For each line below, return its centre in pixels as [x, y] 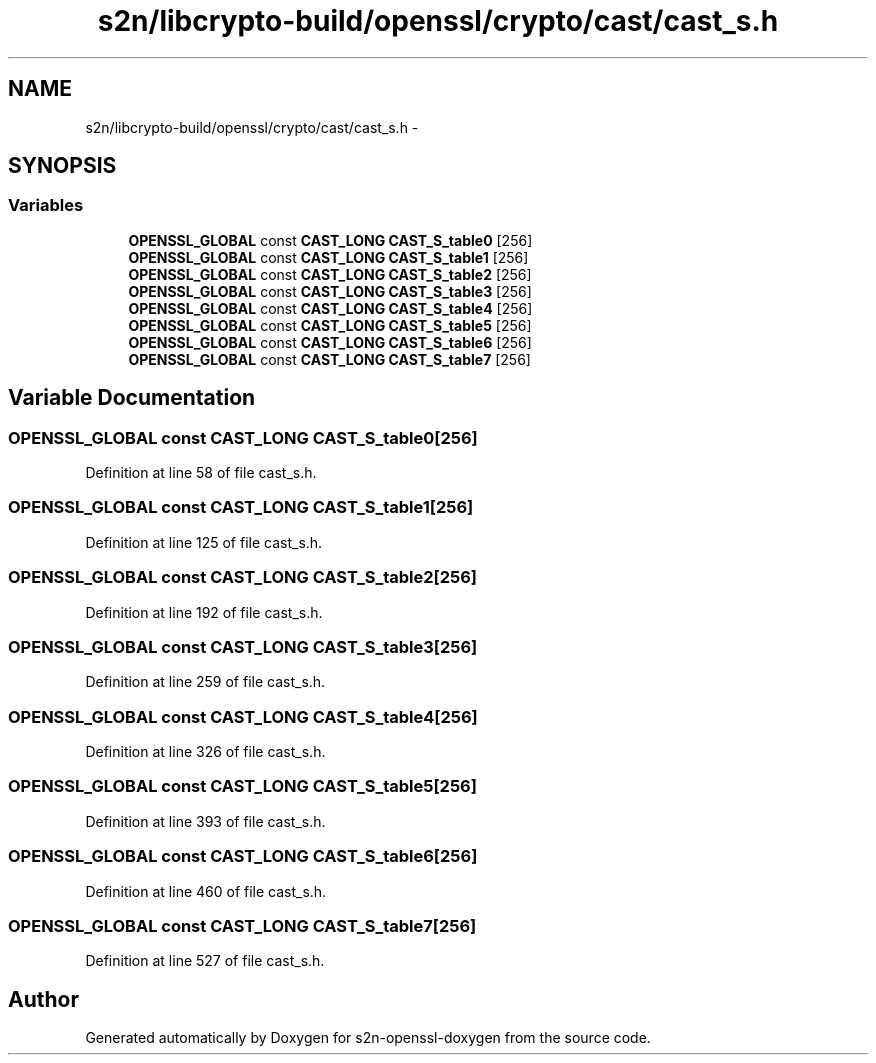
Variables [46, 205]
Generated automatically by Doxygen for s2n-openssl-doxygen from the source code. [368, 1038]
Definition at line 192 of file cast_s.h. [204, 612]
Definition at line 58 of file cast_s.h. [201, 473]
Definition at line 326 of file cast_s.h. [205, 752]
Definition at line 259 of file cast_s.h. [205, 682]
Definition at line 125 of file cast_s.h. [204, 542]
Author [43, 999]
